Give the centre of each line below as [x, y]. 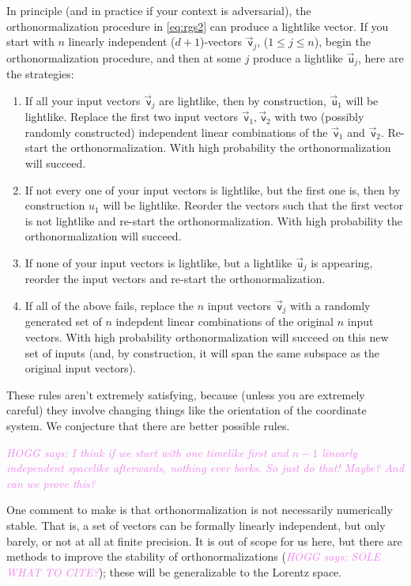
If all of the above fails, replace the [109, 305]
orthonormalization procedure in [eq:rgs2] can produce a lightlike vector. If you [198, 26]
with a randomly [330, 305]
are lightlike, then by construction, [243, 100]
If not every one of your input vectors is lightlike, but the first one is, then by [213, 189]
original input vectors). [80, 368]
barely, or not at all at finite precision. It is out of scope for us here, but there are [204, 541]
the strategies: [40, 74]
